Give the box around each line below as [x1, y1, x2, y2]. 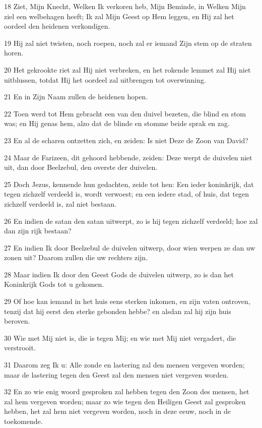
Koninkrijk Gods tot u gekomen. [4, 279, 104, 289]
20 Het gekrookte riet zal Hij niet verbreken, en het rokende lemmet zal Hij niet [4, 64, 251, 75]
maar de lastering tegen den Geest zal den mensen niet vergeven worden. [4, 369, 229, 380]
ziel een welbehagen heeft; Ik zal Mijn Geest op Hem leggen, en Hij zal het [4, 11, 234, 21]
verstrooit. [4, 342, 36, 353]
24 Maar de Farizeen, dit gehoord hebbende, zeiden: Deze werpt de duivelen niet [4, 152, 252, 162]
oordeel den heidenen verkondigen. [4, 21, 110, 31]
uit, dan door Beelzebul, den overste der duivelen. [4, 162, 158, 172]
